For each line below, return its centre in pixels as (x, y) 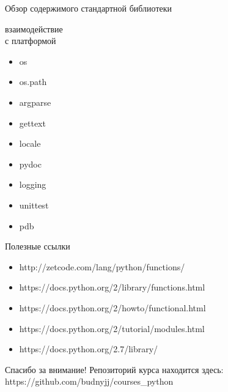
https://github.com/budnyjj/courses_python (89, 381)
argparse (35, 102)
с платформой (31, 41)
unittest (34, 205)
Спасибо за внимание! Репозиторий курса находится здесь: (114, 369)
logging (33, 184)
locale (30, 143)
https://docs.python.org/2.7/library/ (89, 349)
